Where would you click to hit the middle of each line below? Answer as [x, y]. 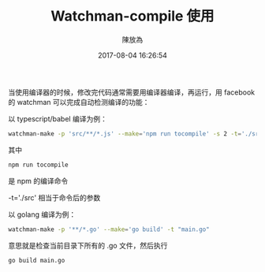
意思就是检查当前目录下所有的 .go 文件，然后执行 [88, 245]
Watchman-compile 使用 [132, 16]
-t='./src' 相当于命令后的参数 [54, 197]
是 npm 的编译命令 [38, 181]
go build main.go [37, 260]
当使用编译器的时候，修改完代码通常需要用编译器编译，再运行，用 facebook [131, 92]
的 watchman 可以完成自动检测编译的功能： [79, 102]
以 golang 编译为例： [42, 214]
